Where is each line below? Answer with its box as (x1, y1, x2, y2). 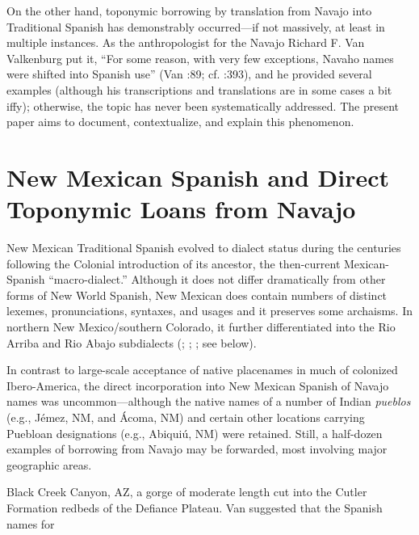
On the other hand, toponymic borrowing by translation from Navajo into (6, 2, 372, 19)
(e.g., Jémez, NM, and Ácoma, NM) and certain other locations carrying (6, 409, 365, 425)
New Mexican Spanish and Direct (6, 160, 390, 193)
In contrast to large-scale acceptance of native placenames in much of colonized (6, 361, 398, 378)
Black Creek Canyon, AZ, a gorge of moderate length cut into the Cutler (6, 483, 367, 500)
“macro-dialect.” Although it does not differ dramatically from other (48, 271, 386, 288)
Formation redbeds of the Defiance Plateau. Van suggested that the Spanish (6, 499, 383, 516)
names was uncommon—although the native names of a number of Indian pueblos (6, 393, 411, 410)
